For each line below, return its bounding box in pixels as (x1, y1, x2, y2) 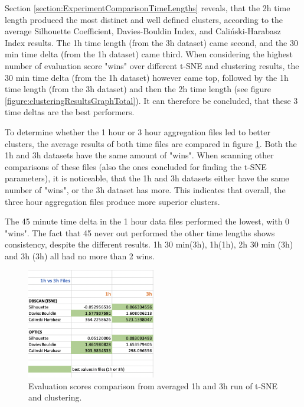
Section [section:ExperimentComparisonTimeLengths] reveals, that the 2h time (5, 2, 290, 14)
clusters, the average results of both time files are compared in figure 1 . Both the (5, 137, 297, 149)
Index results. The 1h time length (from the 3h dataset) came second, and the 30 (5, 36, 298, 48)
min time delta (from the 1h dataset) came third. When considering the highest (5, 48, 293, 60)
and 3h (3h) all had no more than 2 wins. (5, 249, 155, 262)
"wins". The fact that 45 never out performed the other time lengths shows (5, 226, 275, 239)
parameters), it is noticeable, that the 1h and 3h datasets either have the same (5, 172, 289, 184)
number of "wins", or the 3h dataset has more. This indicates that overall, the (5, 183, 286, 196)
